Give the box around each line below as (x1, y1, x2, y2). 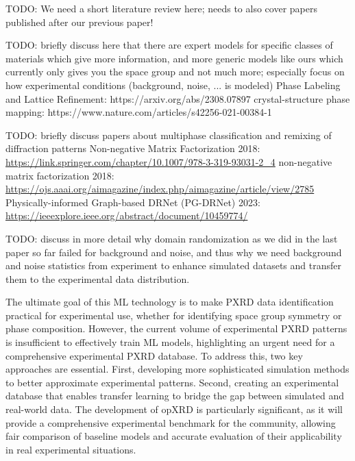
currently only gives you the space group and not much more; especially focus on (5, 64, 345, 79)
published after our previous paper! (5, 14, 154, 29)
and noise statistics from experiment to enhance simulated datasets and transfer (5, 258, 341, 273)
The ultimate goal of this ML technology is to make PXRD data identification (5, 295, 334, 309)
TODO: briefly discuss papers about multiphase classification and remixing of (5, 127, 332, 142)
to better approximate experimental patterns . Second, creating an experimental (5, 375, 339, 389)
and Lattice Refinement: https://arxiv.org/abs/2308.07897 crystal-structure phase (5, 91, 350, 105)
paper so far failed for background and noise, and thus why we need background (5, 245, 342, 259)
